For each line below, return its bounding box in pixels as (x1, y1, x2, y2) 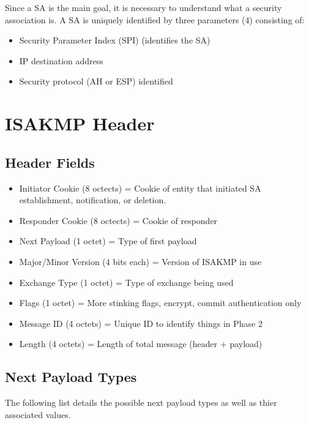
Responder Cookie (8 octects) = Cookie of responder (19, 214, 218, 226)
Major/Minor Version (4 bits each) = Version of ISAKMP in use (19, 255, 262, 268)
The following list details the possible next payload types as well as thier (5, 396, 277, 409)
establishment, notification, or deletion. (19, 193, 166, 206)
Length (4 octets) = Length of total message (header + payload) (19, 337, 262, 350)
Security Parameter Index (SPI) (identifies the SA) (19, 34, 210, 47)
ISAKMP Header (5, 111, 155, 136)
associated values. (5, 408, 71, 421)
